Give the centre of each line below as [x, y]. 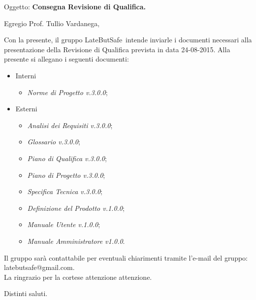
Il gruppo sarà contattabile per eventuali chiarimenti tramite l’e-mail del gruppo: [126, 257]
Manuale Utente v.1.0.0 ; [64, 224]
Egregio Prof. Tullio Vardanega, [52, 23]
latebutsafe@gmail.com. [39, 267]
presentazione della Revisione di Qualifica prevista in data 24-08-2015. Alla [117, 49]
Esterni [26, 109]
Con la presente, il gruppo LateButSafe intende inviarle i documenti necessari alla [128, 40]
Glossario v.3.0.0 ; [54, 142]
